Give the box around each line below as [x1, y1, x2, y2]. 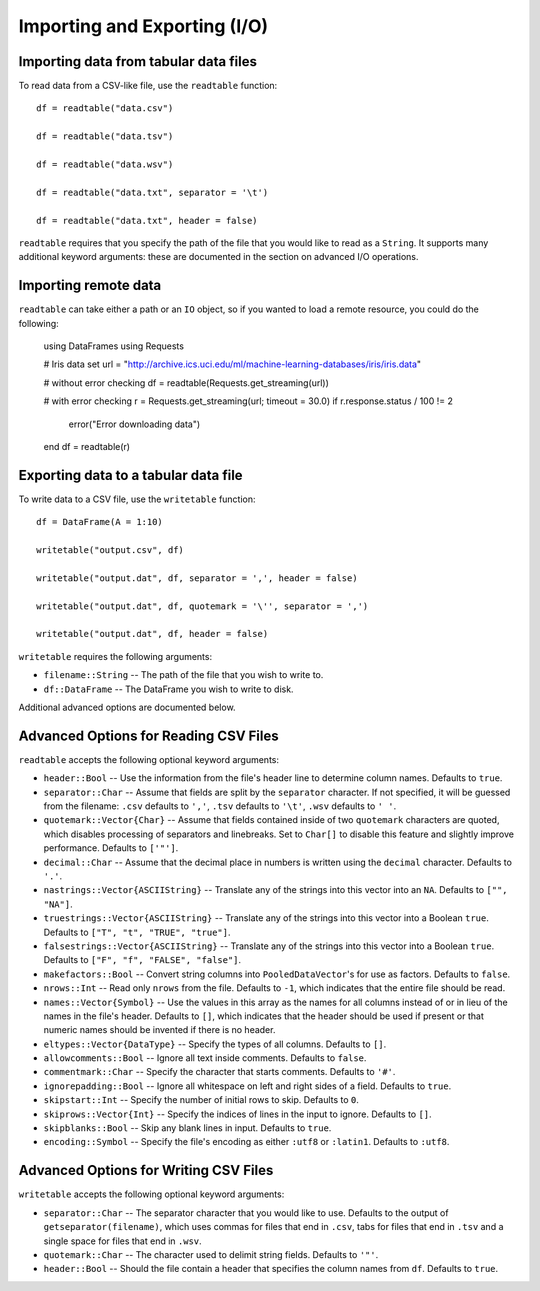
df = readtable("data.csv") [36, 103, 174, 114]
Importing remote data [18, 277, 162, 294]
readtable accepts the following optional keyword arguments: [18, 753, 280, 765]
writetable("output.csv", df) [36, 545, 185, 556]
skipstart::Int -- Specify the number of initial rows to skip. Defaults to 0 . [43, 1094, 360, 1106]
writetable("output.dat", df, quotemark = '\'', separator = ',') [36, 600, 369, 612]
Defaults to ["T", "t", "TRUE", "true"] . [43, 926, 231, 938]
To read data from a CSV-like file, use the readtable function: [18, 80, 278, 92]
